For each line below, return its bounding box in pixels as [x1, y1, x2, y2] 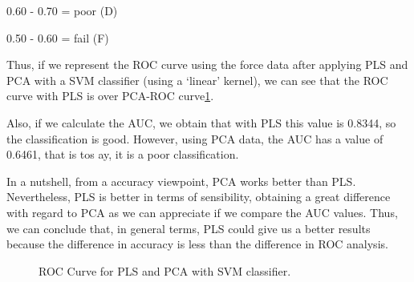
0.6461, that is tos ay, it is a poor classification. [6, 146, 239, 163]
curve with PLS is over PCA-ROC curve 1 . [6, 87, 214, 104]
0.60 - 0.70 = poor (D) [6, 2, 118, 18]
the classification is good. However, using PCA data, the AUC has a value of [6, 130, 384, 147]
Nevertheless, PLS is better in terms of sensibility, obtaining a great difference [6, 188, 391, 205]
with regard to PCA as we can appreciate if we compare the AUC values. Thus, [6, 203, 398, 220]
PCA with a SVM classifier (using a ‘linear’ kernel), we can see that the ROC [6, 71, 388, 88]
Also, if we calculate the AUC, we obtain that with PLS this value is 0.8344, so [6, 114, 396, 131]
